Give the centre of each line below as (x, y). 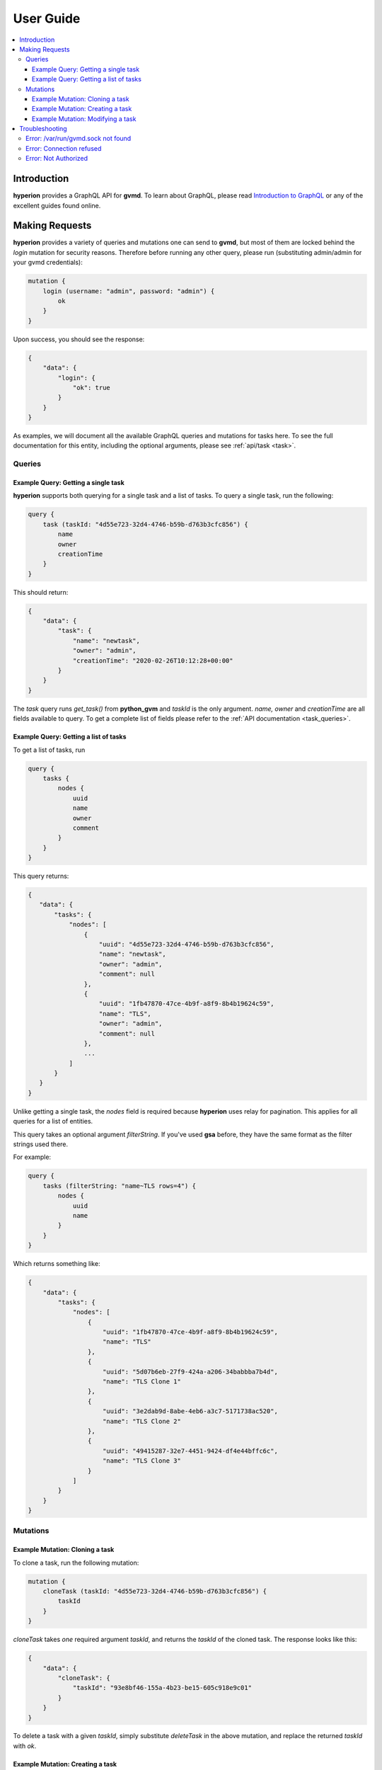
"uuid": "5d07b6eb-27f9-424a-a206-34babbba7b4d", (191, 1371)
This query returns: (41, 876)
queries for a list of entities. (53, 1121)
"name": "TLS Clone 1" (142, 1382)
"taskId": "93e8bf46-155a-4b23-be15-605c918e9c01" (162, 1688)
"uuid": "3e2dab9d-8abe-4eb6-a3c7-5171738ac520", (191, 1411)
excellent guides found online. (57, 205)
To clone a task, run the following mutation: (76, 1563)
